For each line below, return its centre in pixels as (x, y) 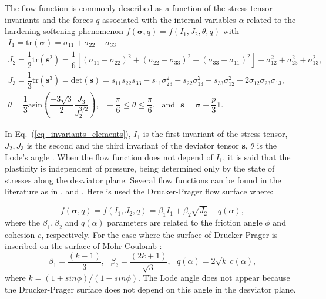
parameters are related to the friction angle (185, 222)
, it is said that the (257, 157)
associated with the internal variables (169, 19)
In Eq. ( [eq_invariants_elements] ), (68, 134)
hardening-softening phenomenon (64, 31)
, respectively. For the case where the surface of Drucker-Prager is (159, 234)
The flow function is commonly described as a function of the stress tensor (139, 8)
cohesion (20, 234)
